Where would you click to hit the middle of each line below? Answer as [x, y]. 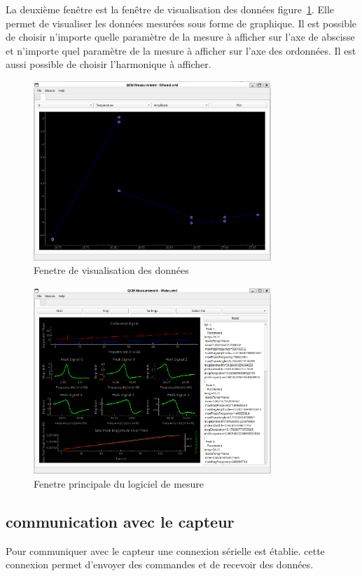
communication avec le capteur [120, 521]
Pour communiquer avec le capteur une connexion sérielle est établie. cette [165, 550]
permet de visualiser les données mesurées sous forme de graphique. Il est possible [181, 23]
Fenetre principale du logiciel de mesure [119, 483]
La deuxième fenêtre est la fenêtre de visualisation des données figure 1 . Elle [170, 9]
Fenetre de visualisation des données [111, 270]
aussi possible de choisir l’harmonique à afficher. [109, 64]
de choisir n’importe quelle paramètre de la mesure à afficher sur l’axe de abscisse [180, 37]
